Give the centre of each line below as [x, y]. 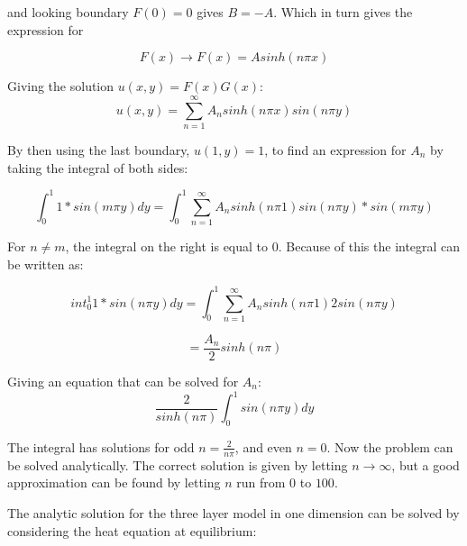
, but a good [426, 464]
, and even [263, 446]
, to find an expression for [335, 149]
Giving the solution [61, 86]
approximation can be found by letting [114, 482]
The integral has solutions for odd [101, 446]
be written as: [46, 264]
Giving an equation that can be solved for [123, 381]
